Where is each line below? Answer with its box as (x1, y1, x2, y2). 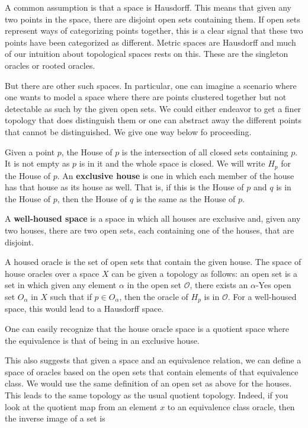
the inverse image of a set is (5, 412, 105, 424)
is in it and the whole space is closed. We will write (79, 157, 265, 170)
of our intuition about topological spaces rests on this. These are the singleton (5, 47, 288, 60)
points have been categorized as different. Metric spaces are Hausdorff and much (5, 36, 296, 48)
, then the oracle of (119, 290, 188, 302)
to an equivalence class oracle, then (167, 400, 295, 413)
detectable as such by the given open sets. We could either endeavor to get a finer (5, 102, 301, 114)
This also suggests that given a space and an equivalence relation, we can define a (5, 354, 301, 366)
